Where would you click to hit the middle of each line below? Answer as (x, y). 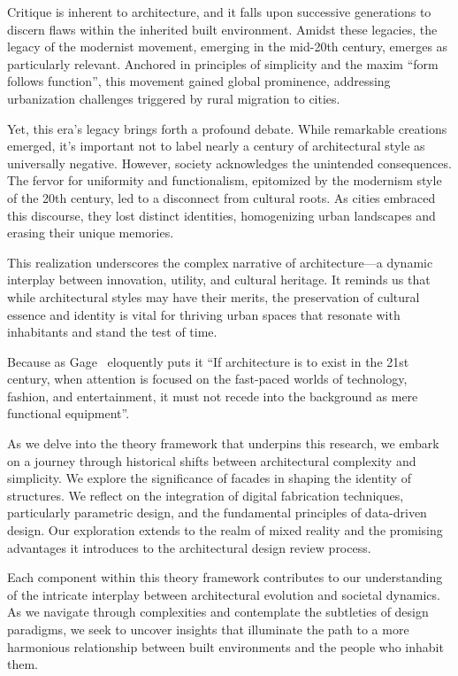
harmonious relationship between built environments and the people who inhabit (225, 646)
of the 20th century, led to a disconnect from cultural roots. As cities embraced (221, 197)
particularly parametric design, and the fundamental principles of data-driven (217, 513)
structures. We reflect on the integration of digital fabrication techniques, (206, 495)
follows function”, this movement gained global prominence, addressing (199, 81)
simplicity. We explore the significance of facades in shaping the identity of (209, 478)
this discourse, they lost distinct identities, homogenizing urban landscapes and (221, 215)
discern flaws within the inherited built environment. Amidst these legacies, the (222, 29)
